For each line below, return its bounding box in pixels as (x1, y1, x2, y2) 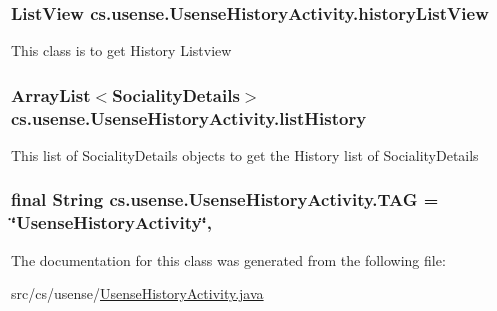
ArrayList (11, 82, 91, 107)
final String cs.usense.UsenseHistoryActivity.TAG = (11, 187, 439, 212)
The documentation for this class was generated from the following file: (11, 249, 446, 270)
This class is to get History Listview (11, 40, 232, 61)
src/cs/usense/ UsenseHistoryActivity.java (11, 283, 264, 304)
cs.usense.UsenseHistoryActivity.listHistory (11, 105, 367, 130)
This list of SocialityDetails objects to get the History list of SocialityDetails (11, 144, 479, 165)
